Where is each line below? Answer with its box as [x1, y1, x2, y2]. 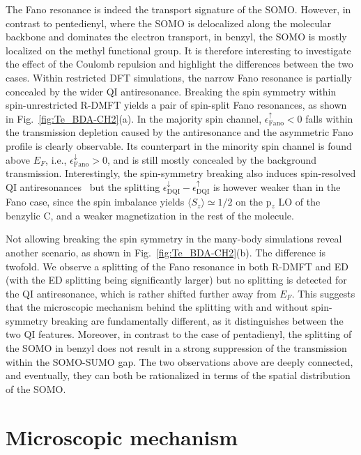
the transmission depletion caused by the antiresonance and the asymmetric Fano [6, 125, 353, 139]
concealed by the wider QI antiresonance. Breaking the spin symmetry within [6, 84, 337, 98]
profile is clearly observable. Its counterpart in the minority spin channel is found [6, 138, 352, 153]
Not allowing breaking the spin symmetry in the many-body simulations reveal [6, 231, 342, 246]
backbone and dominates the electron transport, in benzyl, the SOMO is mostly [6, 29, 347, 44]
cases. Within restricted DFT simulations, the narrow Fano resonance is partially [6, 70, 352, 84]
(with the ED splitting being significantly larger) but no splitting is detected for [6, 272, 347, 287]
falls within [305, 111, 353, 125]
